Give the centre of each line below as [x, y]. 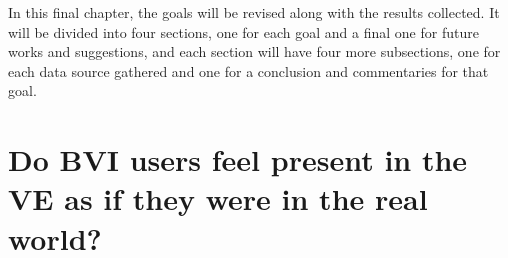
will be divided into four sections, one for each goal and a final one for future [243, 31]
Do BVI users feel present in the [238, 159]
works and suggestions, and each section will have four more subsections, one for [254, 51]
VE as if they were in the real [218, 198]
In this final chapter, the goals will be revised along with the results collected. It [254, 12]
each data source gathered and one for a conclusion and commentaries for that [248, 70]
